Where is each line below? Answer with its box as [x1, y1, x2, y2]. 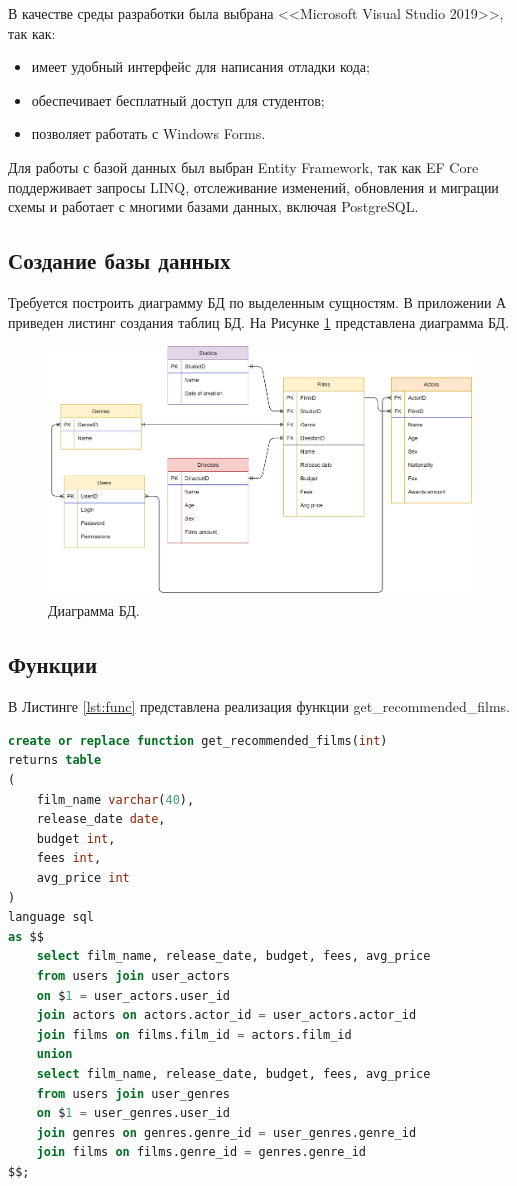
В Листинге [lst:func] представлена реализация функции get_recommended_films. [8, 696, 510, 717]
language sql [8, 910, 94, 925]
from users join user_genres [36, 1086, 230, 1101]
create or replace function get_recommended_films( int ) [8, 733, 388, 748]
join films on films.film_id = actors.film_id [36, 1027, 352, 1042]
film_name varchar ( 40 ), [36, 792, 195, 807]
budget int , [36, 831, 116, 846]
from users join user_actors [36, 969, 230, 983]
